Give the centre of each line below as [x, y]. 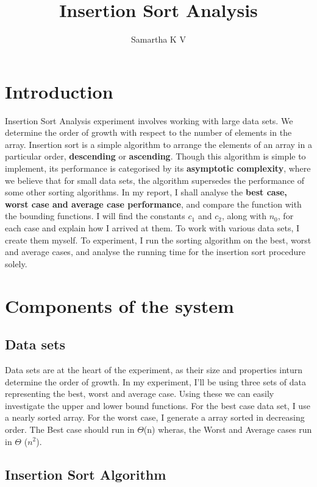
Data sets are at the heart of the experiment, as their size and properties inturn [154, 369]
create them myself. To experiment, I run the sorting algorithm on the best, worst [158, 240]
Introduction [59, 91]
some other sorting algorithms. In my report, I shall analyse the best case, [146, 192]
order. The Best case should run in [70, 429]
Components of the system [119, 305]
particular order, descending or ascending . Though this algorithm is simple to [155, 156]
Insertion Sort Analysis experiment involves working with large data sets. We [149, 120]
